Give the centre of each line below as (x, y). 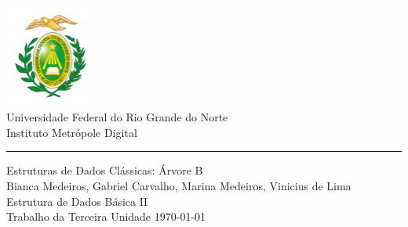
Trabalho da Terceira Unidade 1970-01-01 (106, 216)
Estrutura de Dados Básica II (77, 201)
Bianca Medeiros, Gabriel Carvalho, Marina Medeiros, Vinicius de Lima (179, 185)
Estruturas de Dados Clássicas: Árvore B (105, 170)
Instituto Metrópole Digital (72, 132)
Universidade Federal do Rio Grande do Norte (117, 117)
